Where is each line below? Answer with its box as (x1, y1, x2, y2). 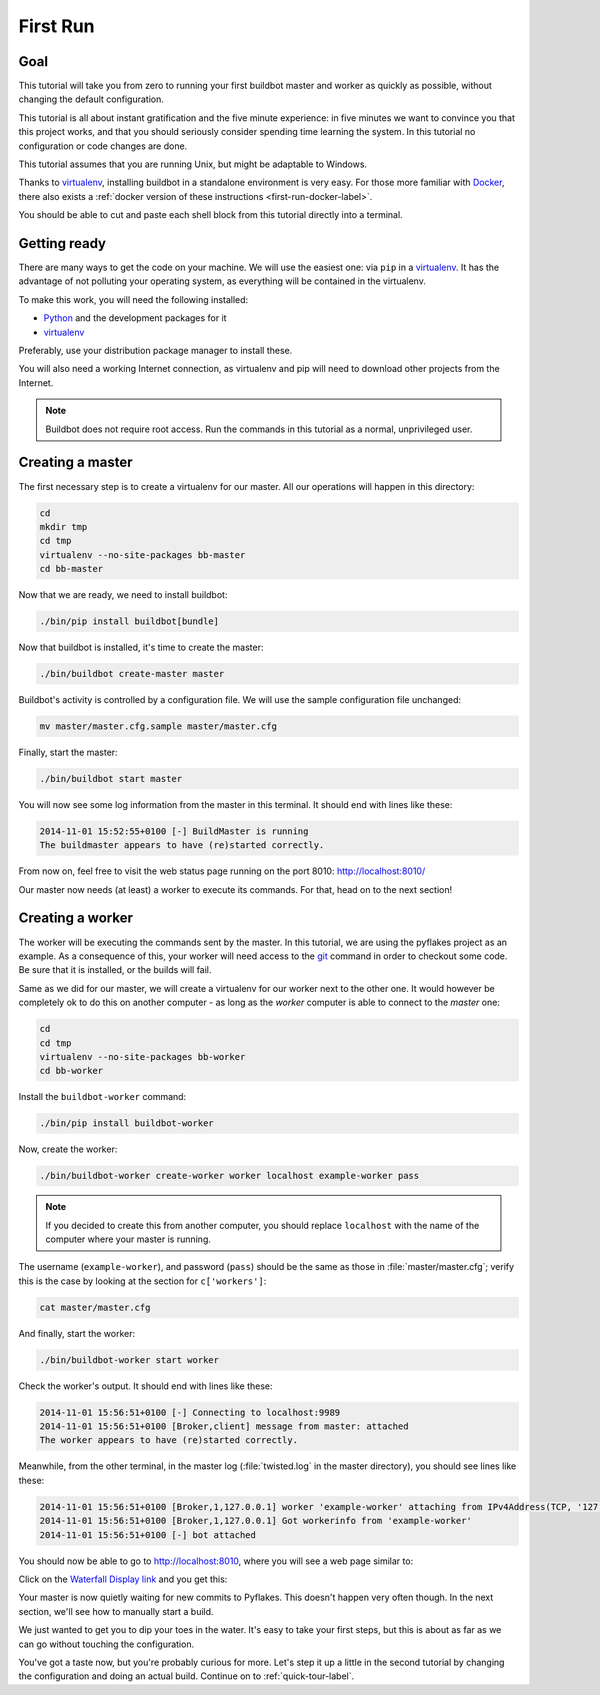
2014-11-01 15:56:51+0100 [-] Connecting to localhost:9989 (39, 1406, 341, 1418)
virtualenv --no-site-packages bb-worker (39, 1051, 246, 1062)
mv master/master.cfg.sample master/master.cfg (39, 720, 277, 732)
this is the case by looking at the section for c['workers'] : (18, 1275, 267, 1287)
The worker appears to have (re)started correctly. (39, 1435, 299, 1446)
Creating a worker (18, 910, 134, 927)
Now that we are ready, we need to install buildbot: (18, 589, 228, 601)
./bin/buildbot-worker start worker (39, 1354, 220, 1365)
